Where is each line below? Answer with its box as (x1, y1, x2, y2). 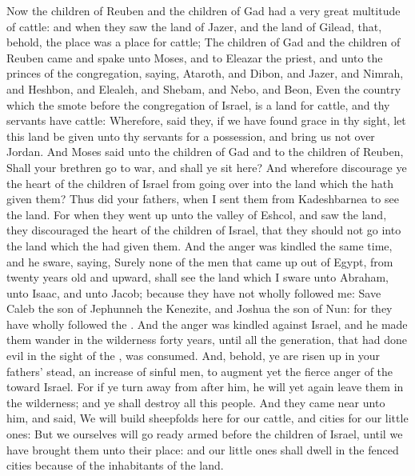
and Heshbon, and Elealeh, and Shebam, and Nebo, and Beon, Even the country (6, 80, 401, 97)
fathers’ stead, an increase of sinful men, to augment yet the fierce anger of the (6, 362, 393, 379)
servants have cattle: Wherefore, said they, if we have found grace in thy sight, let (6, 112, 406, 129)
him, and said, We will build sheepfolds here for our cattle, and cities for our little (6, 410, 409, 426)
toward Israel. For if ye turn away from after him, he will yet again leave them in (6, 378, 404, 395)
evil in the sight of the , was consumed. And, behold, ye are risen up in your (6, 347, 381, 364)
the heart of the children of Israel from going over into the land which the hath (6, 174, 394, 191)
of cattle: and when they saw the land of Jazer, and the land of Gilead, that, (6, 18, 382, 34)
